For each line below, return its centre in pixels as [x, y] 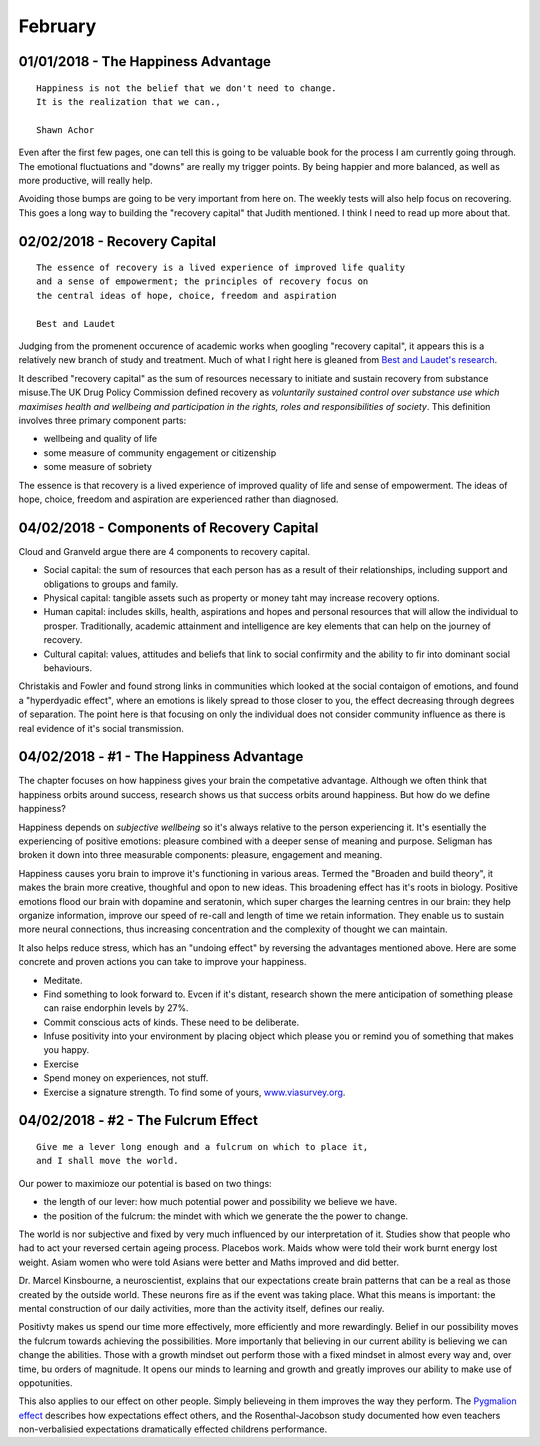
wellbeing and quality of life [100, 439]
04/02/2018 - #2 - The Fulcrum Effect [138, 1120]
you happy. [66, 1050]
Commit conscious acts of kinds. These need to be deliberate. [171, 1022]
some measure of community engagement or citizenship [160, 452]
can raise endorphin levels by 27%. [116, 1008]
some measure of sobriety [97, 467]
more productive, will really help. [86, 180]
